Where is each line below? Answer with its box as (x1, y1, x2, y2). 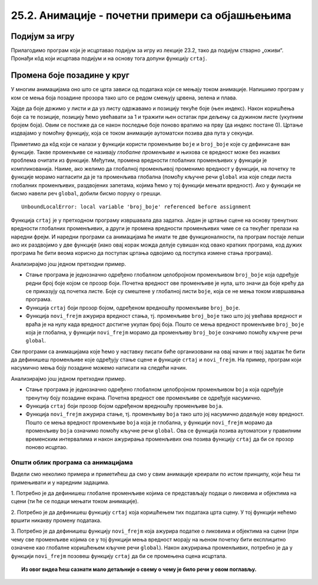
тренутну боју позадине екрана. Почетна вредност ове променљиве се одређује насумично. (25, 394, 261, 401)
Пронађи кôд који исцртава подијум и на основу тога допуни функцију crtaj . (11, 55, 207, 62)
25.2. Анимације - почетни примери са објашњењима (11, 9, 291, 22)
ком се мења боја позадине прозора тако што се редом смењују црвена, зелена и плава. (11, 94, 238, 101)
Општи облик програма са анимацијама (11, 458, 133, 466)
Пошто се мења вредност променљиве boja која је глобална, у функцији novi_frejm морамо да (25, 418, 273, 426)
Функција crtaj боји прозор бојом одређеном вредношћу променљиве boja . (25, 403, 223, 410)
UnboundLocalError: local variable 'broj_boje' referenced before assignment (21, 204, 251, 210)
